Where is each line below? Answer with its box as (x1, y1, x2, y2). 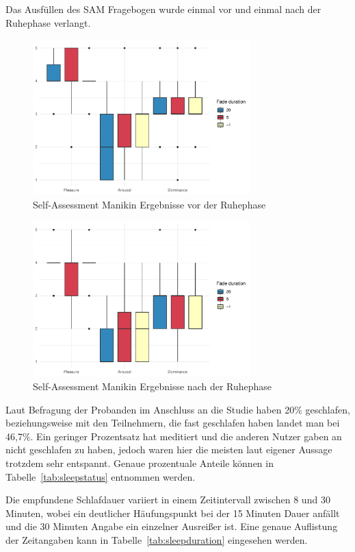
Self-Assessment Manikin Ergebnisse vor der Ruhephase (33, 197, 266, 211)
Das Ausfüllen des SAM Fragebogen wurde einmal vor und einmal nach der (5, 2, 321, 16)
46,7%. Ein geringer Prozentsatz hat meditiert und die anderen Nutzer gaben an (5, 429, 342, 443)
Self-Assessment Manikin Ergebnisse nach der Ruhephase (33, 379, 272, 393)
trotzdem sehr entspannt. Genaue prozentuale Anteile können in (5, 455, 274, 470)
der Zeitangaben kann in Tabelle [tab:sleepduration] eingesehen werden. (5, 532, 308, 547)
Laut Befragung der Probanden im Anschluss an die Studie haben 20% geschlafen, (5, 402, 350, 416)
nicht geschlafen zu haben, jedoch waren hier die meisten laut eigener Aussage (5, 442, 332, 457)
